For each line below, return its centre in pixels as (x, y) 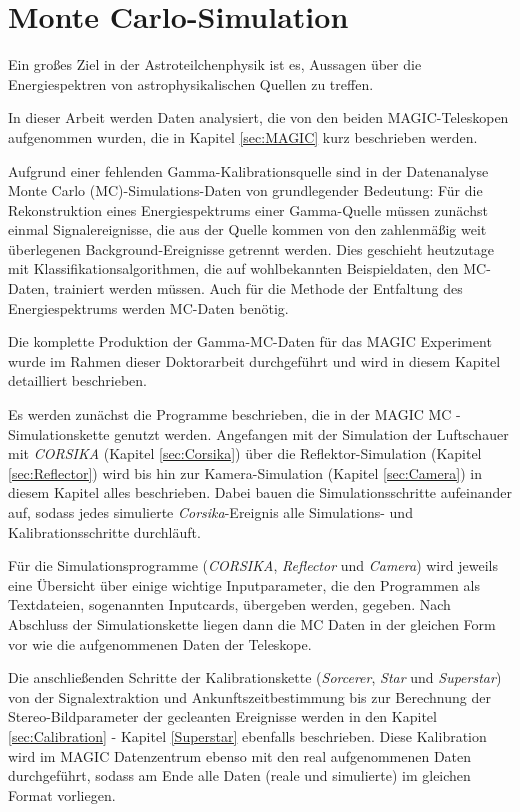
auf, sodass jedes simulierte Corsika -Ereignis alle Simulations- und (210, 512)
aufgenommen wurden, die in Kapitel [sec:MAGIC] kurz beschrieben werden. (243, 136)
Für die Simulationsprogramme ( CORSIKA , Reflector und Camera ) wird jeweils (253, 565)
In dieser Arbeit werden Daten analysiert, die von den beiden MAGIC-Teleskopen (258, 117)
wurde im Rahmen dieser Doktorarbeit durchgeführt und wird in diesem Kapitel (254, 360)
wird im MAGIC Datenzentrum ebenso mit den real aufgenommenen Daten (240, 755)
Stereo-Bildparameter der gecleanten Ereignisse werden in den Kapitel (222, 716)
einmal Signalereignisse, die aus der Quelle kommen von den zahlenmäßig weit (247, 229)
